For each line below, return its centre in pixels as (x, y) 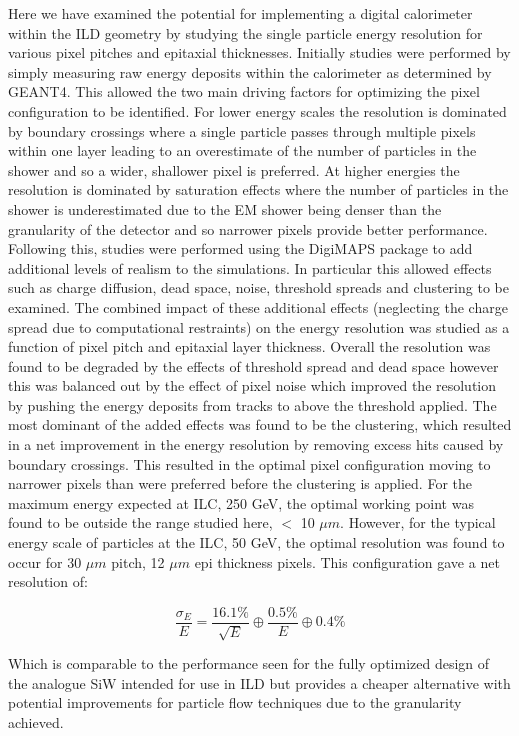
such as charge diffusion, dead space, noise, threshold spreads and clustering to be (258, 287)
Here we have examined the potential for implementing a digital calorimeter (240, 13)
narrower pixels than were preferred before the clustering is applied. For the (240, 483)
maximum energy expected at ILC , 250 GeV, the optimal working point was (241, 502)
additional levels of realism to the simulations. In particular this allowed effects (250, 267)
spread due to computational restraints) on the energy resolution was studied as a (259, 326)
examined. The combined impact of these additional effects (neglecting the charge (258, 306)
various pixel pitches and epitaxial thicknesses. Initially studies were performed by (259, 52)
